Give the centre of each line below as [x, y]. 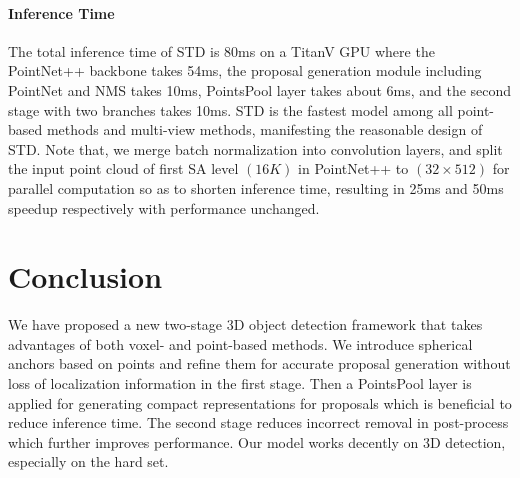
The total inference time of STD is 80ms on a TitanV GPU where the [221, 50]
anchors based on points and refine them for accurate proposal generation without [259, 363]
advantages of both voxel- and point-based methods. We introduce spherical [240, 343]
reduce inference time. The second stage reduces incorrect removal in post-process [258, 422]
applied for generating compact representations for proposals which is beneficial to [260, 402]
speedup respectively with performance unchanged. [164, 207]
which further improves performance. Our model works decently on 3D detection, [257, 441]
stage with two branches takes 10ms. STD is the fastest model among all [230, 109]
